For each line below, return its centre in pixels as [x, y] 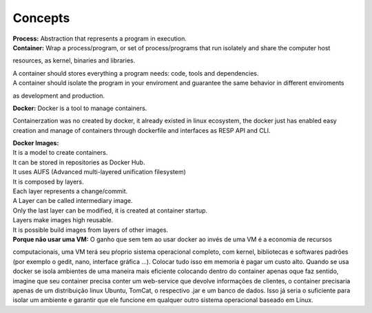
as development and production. [59, 96]
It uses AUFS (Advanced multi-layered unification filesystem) [99, 172]
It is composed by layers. [48, 182]
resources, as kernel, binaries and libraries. [74, 61]
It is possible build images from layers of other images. [91, 230]
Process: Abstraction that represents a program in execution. [100, 39]
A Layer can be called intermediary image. [73, 201]
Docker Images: [36, 143]
